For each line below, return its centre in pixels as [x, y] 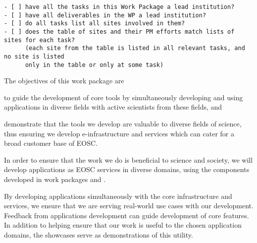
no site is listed [34, 56]
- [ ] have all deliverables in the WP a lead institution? [105, 15]
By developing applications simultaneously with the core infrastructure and [118, 196]
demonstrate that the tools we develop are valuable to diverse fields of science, [123, 124]
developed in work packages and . [55, 179]
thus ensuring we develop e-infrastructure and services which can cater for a [119, 133]
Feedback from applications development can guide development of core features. [127, 215]
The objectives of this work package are [64, 81]
